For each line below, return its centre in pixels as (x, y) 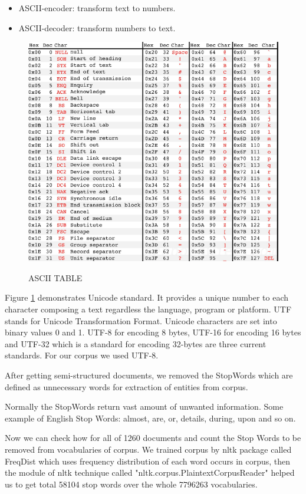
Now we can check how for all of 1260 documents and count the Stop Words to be (153, 438)
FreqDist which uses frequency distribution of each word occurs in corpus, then (148, 461)
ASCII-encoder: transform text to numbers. (97, 8)
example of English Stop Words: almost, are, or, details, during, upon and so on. (150, 418)
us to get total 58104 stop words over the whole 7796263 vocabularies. (131, 484)
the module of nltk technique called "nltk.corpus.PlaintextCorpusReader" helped (150, 472)
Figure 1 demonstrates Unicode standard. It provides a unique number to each (147, 297)
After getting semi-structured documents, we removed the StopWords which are (149, 375)
